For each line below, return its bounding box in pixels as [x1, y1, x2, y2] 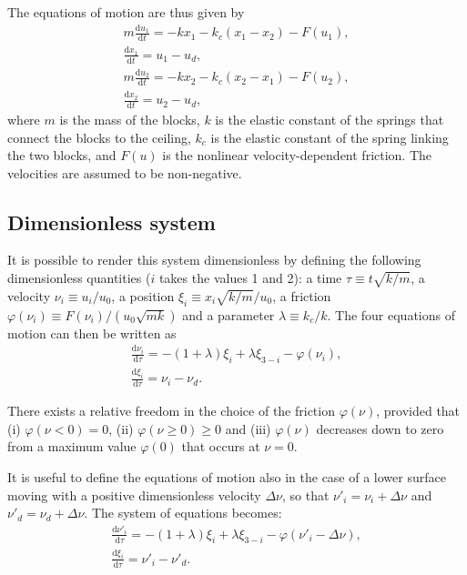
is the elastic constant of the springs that [215, 109, 444, 128]
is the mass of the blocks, [59, 109, 200, 128]
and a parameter [182, 305, 275, 324]
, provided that [376, 401, 461, 420]
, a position [111, 286, 175, 305]
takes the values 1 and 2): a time [158, 268, 342, 287]
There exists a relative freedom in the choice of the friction [7, 401, 335, 420]
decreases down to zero [316, 419, 444, 438]
